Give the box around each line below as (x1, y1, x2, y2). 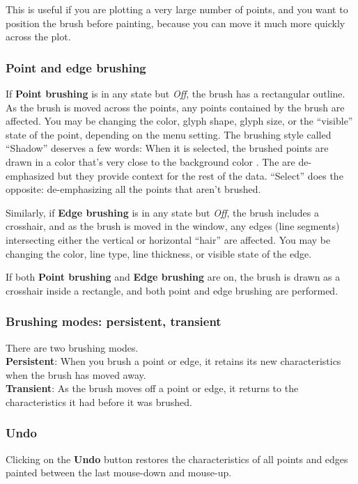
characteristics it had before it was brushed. (6, 394, 193, 409)
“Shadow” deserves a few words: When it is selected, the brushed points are (6, 141, 329, 155)
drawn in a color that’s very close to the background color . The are (6, 154, 295, 169)
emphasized (6, 168, 55, 182)
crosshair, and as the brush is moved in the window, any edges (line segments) (6, 219, 340, 233)
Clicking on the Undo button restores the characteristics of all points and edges (6, 451, 348, 466)
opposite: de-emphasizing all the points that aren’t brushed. (6, 182, 261, 196)
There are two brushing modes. (6, 340, 139, 354)
